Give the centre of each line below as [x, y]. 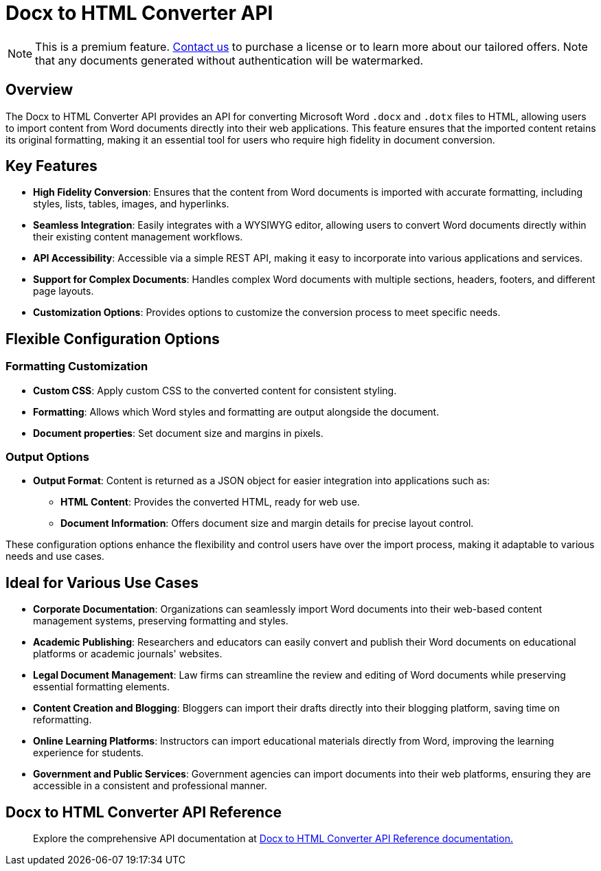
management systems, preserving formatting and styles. [161, 621]
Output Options [47, 457]
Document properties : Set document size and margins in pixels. [178, 433]
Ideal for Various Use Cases [102, 582]
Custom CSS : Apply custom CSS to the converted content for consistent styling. [215, 390]
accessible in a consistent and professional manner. [150, 786]
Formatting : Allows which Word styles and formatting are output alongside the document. [236, 411]
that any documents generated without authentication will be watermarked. [229, 60]
